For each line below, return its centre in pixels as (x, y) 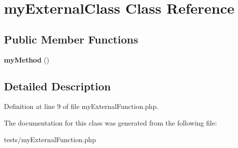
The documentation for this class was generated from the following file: (110, 122)
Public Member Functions (71, 39)
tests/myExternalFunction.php (50, 139)
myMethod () (27, 59)
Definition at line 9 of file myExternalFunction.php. (81, 106)
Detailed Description (58, 86)
